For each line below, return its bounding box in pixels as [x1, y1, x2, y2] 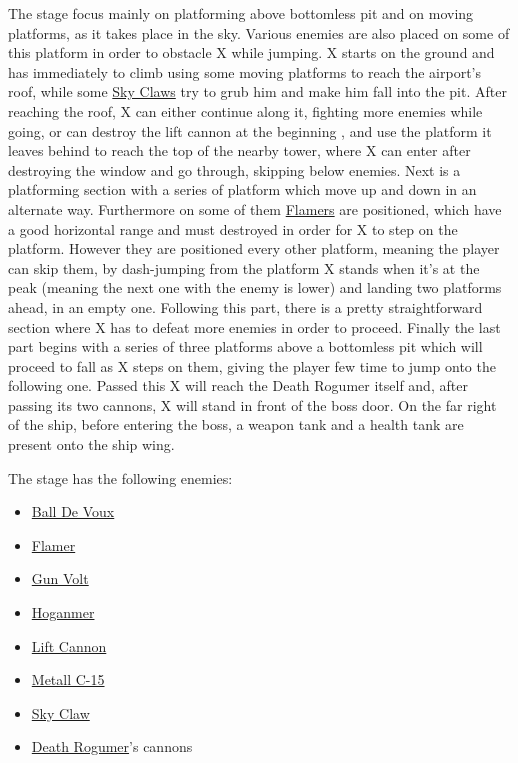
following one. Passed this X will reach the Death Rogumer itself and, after [8, 375, 468, 396]
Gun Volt [31, 568, 89, 589]
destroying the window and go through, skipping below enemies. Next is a [8, 159, 461, 180]
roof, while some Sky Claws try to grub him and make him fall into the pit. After [8, 81, 507, 102]
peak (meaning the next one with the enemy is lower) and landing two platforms [8, 277, 502, 298]
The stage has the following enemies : [8, 467, 233, 488]
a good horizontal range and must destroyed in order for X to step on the [8, 218, 458, 239]
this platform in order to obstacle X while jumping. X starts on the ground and [8, 42, 495, 63]
